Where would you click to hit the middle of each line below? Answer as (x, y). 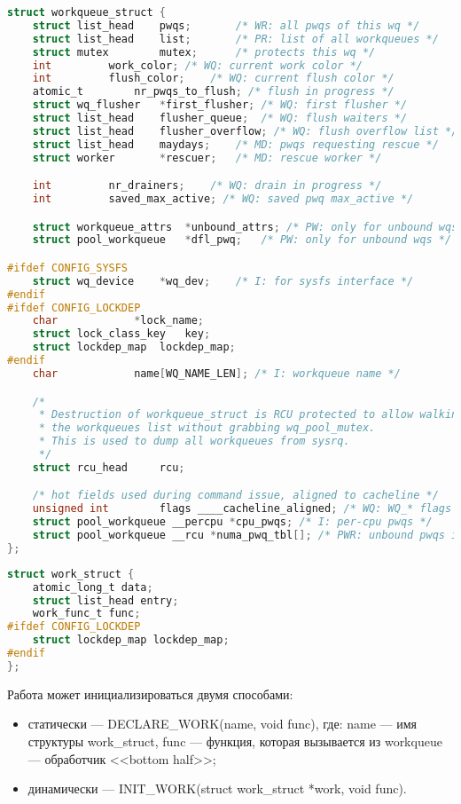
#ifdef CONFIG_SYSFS (68, 268)
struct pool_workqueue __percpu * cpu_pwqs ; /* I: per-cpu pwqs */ (232, 522)
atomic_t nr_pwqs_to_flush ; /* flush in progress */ (213, 92)
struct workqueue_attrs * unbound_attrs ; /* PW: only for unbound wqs (245, 227)
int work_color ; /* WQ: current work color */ (197, 65)
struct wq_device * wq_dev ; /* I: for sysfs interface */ (223, 281)
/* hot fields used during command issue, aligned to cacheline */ (235, 496)
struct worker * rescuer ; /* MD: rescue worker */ (207, 158)
